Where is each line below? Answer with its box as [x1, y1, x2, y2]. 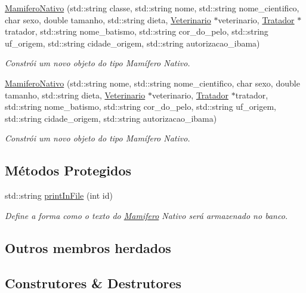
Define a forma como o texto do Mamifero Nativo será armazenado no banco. [5, 209, 288, 221]
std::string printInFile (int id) [5, 189, 113, 202]
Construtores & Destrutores [5, 273, 182, 292]
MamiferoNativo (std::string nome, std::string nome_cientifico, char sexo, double [5, 76, 300, 89]
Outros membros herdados [5, 238, 171, 257]
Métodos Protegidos [5, 161, 131, 180]
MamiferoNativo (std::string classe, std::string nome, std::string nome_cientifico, [5, 2, 299, 14]
